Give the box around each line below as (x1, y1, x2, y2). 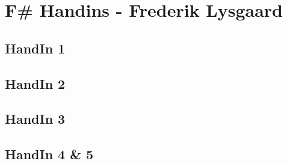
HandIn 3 (5, 109, 66, 128)
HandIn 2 (5, 74, 66, 93)
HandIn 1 (5, 38, 66, 57)
